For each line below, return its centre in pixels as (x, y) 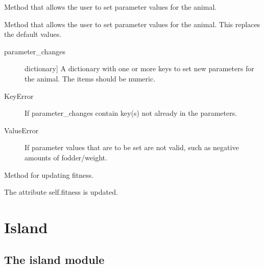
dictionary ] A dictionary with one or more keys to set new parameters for (139, 68)
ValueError (21, 130)
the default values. (33, 34)
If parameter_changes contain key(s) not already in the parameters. (131, 113)
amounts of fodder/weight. (66, 157)
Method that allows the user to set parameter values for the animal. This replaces (132, 24)
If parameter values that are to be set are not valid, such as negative (132, 147)
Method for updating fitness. (49, 174)
